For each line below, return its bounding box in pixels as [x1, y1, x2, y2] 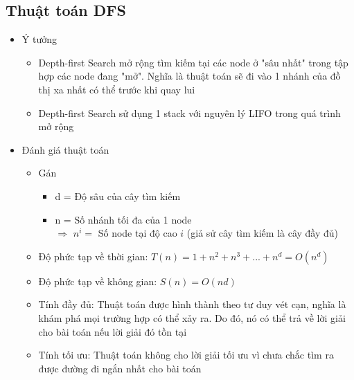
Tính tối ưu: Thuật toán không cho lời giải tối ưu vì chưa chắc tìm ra [38, 347, 334, 362]
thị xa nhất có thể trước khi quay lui [38, 82, 195, 96]
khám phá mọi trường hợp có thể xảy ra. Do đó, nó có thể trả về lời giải [38, 310, 346, 325]
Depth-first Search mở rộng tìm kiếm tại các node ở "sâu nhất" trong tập [38, 55, 348, 69]
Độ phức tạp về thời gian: [38, 248, 148, 263]
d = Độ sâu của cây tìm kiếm [55, 188, 181, 203]
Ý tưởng [21, 32, 57, 46]
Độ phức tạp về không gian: [38, 273, 157, 288]
